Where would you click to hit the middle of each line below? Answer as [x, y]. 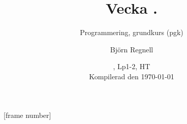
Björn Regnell [132, 49]
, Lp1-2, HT [132, 66]
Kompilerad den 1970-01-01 [132, 76]
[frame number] [27, 115]
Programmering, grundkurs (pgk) [132, 32]
